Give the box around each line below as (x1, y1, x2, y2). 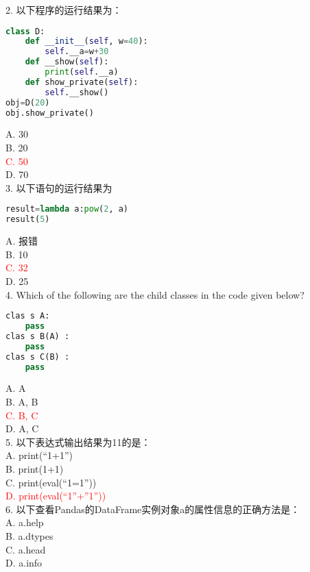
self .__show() (45, 87, 109, 97)
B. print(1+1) (5, 461, 64, 475)
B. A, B (5, 395, 38, 408)
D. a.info (5, 556, 43, 570)
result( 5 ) (5, 214, 50, 225)
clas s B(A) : (5, 331, 70, 341)
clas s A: (5, 311, 50, 321)
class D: (5, 26, 45, 36)
